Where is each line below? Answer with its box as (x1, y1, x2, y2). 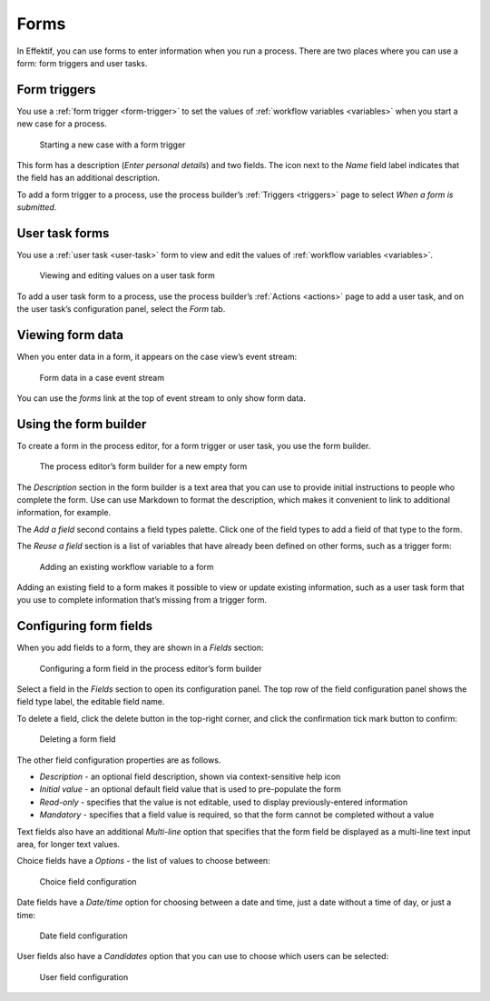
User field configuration (39, 971, 129, 982)
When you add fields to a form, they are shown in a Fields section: (16, 642, 264, 654)
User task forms (16, 225, 110, 241)
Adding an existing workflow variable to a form (39, 561, 214, 572)
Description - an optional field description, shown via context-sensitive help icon (39, 771, 341, 782)
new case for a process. (16, 118, 108, 129)
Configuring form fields (16, 618, 153, 634)
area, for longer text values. (16, 838, 121, 849)
